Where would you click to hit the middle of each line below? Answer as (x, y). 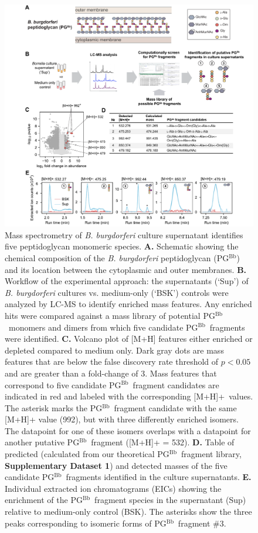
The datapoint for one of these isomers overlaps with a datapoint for (128, 430)
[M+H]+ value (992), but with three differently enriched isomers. (122, 419)
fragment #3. (202, 523)
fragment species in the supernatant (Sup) (170, 500)
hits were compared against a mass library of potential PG (110, 315)
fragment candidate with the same (175, 407)
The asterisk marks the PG (54, 407)
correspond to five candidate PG (63, 384)
